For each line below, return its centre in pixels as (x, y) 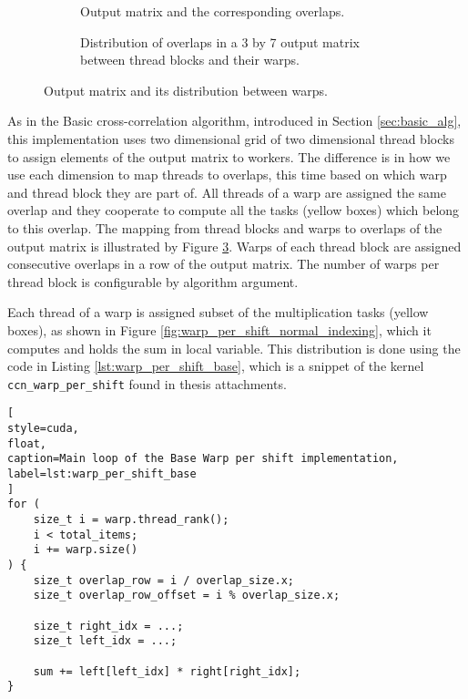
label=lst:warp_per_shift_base (102, 473)
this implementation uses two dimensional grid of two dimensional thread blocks (231, 138)
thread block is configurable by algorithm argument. (153, 281)
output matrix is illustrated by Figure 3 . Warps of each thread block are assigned (234, 246)
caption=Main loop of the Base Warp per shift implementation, (203, 459)
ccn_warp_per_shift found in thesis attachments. (147, 383)
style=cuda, (43, 428)
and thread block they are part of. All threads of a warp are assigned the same (227, 192)
